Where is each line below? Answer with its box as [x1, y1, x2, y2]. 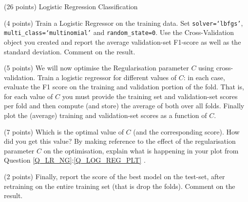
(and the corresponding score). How [133, 126, 240, 136]
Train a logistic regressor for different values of [37, 72, 177, 82]
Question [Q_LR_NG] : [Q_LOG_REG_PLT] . [4, 155, 146, 165]
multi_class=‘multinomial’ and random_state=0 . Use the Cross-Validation [4, 27, 234, 37]
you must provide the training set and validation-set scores [62, 91, 238, 101]
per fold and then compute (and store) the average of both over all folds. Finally [4, 101, 245, 111]
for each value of [4, 91, 53, 101]
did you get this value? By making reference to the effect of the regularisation [4, 136, 236, 146]
